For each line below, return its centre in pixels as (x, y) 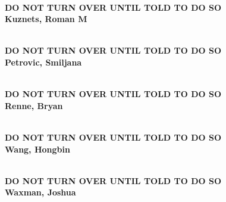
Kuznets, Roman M (46, 19)
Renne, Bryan (34, 105)
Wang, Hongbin (37, 149)
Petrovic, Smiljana (43, 62)
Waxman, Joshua (40, 192)
